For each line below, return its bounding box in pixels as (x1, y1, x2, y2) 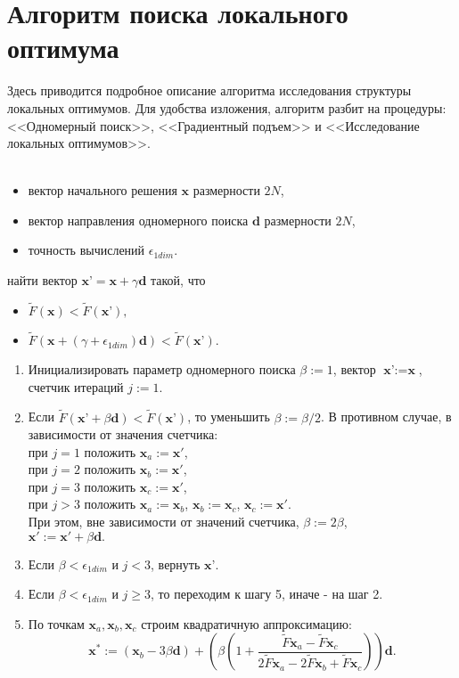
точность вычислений (28, 241, 145, 259)
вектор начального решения (28, 181, 177, 200)
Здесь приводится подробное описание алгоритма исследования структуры (7, 81, 412, 100)
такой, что (150, 271, 206, 290)
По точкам (28, 614, 85, 633)
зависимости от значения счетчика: (28, 425, 218, 444)
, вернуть (151, 554, 201, 573)
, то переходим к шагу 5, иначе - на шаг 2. (151, 584, 383, 603)
